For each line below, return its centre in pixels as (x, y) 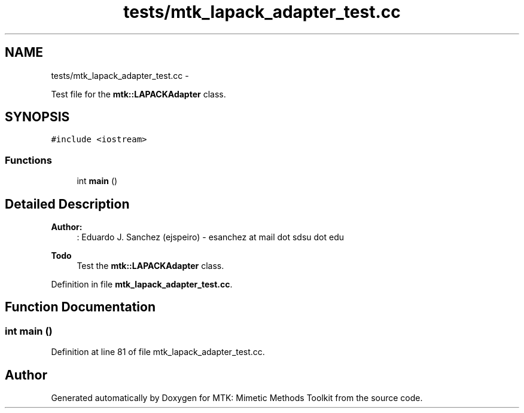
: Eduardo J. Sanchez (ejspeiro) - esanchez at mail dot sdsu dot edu (211, 237)
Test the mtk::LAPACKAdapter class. (150, 266)
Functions (28, 160)
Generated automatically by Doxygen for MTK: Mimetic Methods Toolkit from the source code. (237, 398)
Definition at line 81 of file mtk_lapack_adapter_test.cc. (158, 352)
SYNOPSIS (37, 117)
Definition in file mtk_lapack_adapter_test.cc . (142, 284)
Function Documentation (80, 307)
